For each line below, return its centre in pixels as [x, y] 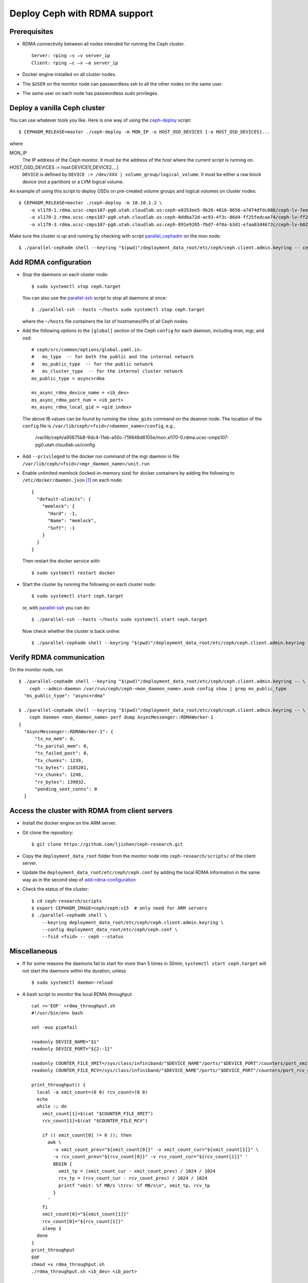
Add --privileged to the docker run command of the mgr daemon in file [101, 456]
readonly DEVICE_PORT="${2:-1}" [72, 1049]
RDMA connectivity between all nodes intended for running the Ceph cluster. [103, 44]
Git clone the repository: [48, 832]
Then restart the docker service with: [62, 561]
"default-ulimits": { [64, 499]
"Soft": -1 [61, 528]
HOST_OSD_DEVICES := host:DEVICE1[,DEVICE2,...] [64, 167]
